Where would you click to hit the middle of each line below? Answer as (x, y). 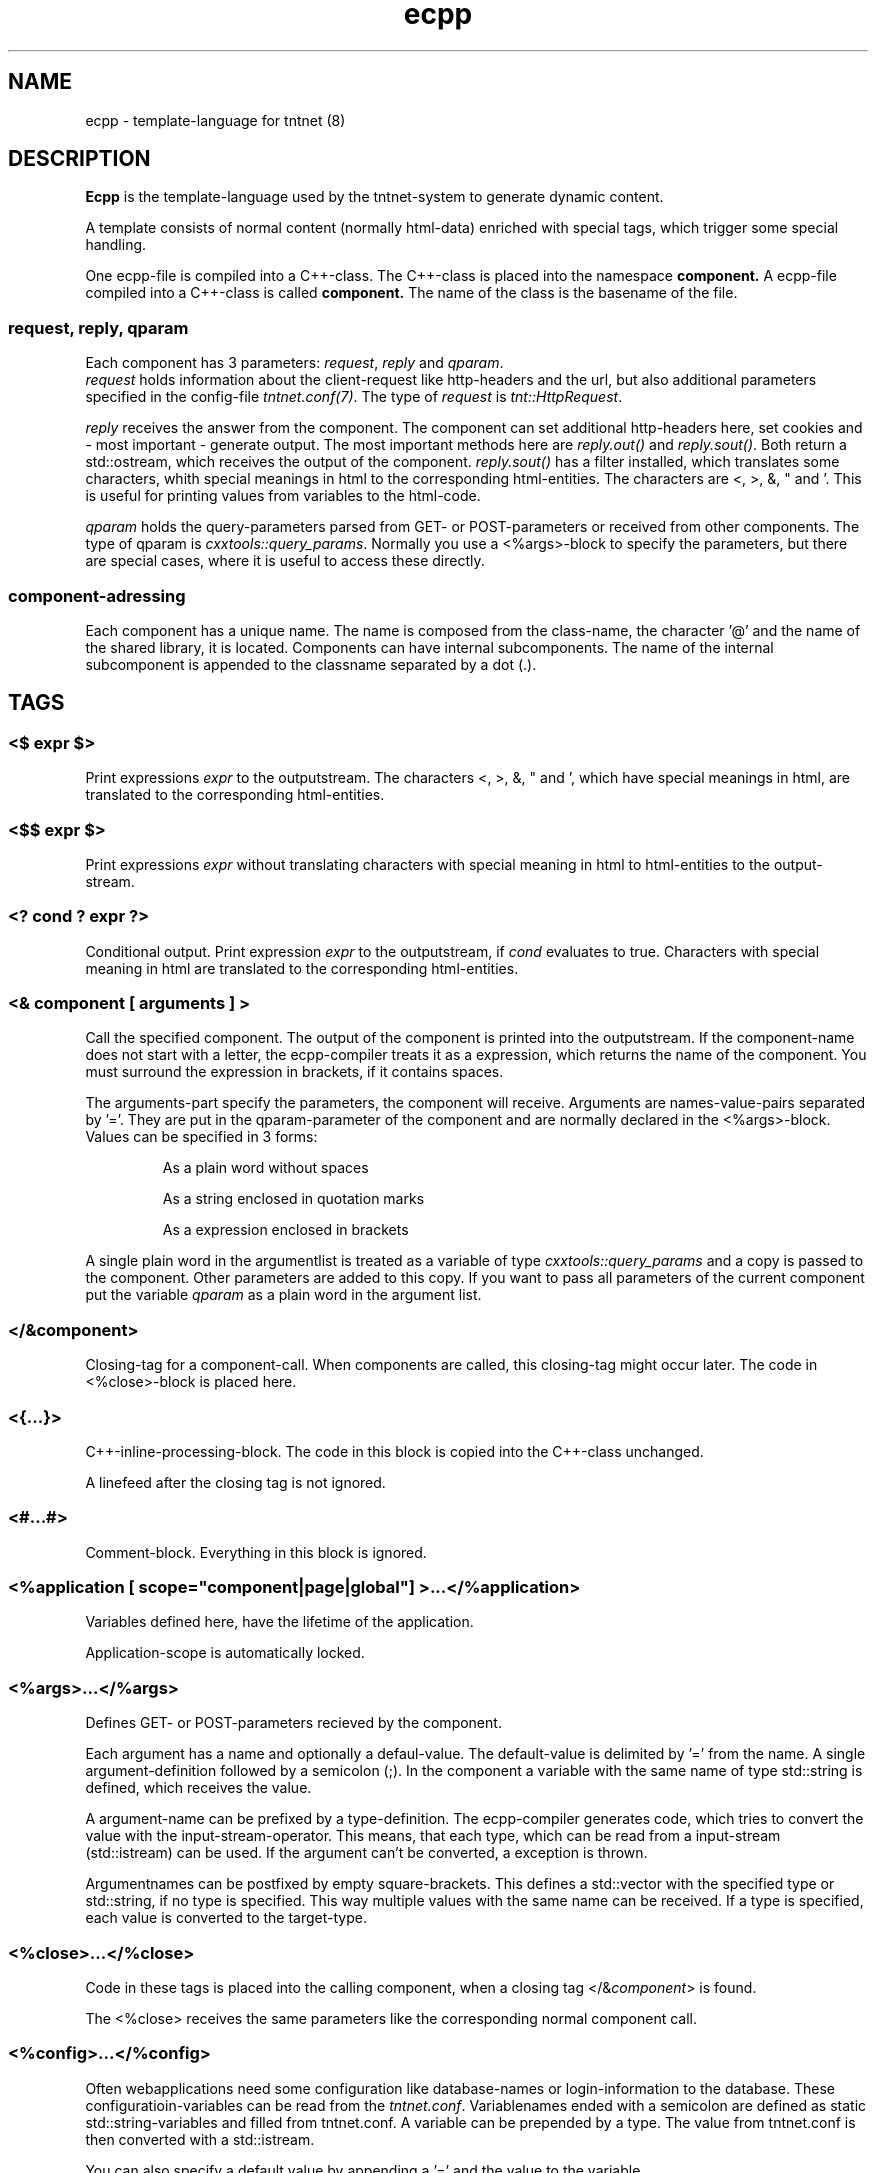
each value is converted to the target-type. (226, 1918)
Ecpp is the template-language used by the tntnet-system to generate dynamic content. (374, 197)
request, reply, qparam (98, 327)
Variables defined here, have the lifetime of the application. (279, 1622)
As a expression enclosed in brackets (285, 1230)
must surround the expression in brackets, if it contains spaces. (294, 1072)
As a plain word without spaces (265, 1168)
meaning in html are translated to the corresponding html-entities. (302, 968)
